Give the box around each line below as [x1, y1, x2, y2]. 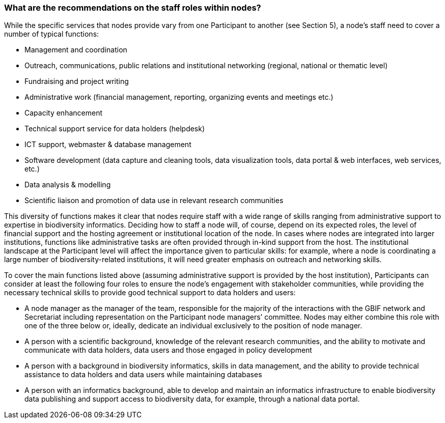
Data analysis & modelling [24, 180, 111, 189]
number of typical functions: [4, 30, 99, 39]
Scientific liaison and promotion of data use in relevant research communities [24, 196, 284, 205]
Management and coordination [24, 45, 127, 54]
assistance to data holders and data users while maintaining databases [24, 370, 262, 379]
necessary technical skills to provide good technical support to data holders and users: [4, 288, 296, 297]
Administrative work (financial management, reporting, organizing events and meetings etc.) [24, 93, 333, 102]
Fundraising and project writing [24, 77, 129, 86]
